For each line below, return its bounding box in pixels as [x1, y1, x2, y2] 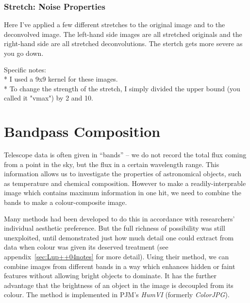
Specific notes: [4, 64, 46, 74]
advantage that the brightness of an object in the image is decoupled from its [4, 280, 233, 290]
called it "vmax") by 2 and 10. [4, 93, 93, 103]
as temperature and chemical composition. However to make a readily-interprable [4, 178, 246, 188]
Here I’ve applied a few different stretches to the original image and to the [4, 19, 225, 30]
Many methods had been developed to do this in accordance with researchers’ [4, 213, 235, 223]
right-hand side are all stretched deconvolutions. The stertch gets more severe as [4, 38, 243, 49]
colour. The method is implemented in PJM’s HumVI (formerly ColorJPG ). [4, 289, 230, 300]
